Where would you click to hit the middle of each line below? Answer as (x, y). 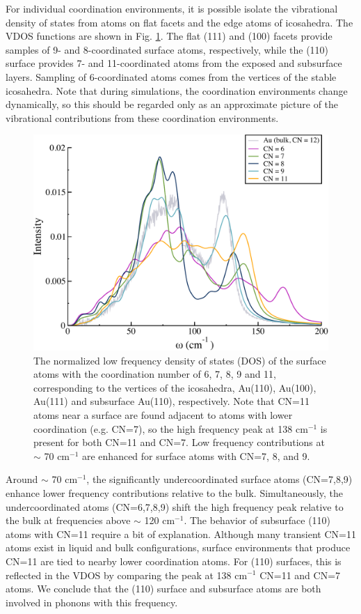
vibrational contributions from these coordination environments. (142, 117)
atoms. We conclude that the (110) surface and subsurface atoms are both (163, 589)
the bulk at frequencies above (68, 520)
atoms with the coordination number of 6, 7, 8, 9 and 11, (155, 374)
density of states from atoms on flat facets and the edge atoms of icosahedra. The (179, 22)
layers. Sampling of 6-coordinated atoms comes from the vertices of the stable (171, 76)
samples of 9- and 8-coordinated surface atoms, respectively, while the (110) (167, 49)
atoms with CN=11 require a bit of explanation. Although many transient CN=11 (181, 534)
